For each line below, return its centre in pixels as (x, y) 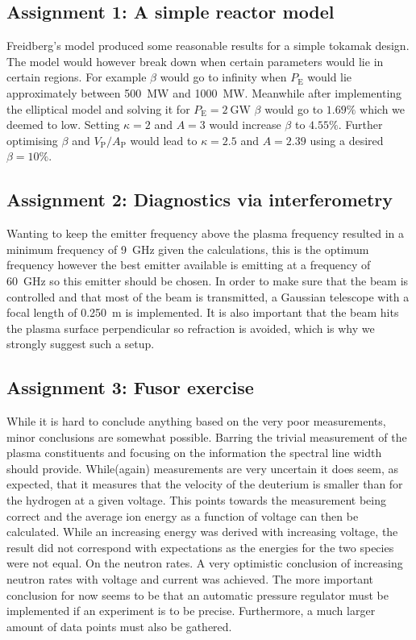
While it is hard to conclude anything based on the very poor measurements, (196, 421)
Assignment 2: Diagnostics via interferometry (200, 199)
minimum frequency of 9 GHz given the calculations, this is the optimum (188, 249)
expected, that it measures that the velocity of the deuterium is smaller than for (205, 484)
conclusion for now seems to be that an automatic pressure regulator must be (198, 594)
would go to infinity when (223, 77)
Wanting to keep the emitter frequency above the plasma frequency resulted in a (206, 233)
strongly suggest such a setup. (81, 344)
